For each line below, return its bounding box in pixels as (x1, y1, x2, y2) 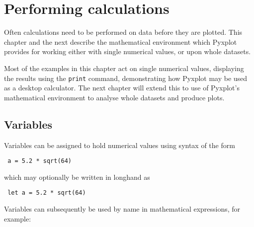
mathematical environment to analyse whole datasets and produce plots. (4, 92, 225, 102)
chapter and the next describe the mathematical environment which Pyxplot (4, 36, 237, 47)
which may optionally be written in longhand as (4, 171, 150, 182)
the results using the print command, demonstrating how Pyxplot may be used (4, 73, 248, 83)
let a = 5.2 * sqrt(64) (7, 189, 86, 197)
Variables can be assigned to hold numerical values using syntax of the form (4, 140, 235, 150)
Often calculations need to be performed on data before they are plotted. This (4, 27, 243, 37)
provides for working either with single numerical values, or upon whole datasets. (4, 46, 251, 57)
